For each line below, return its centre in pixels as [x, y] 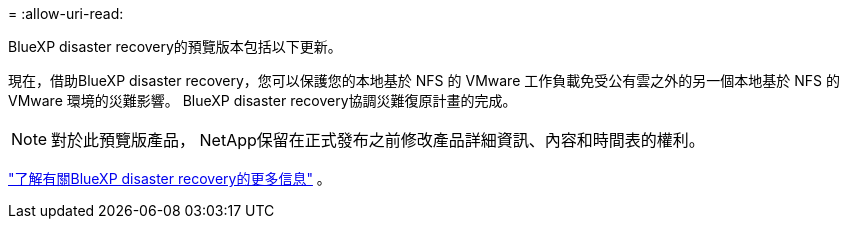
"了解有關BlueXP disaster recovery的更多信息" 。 [169, 178]
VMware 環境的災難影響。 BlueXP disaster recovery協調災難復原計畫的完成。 [262, 100]
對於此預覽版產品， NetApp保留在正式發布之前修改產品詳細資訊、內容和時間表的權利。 [378, 140]
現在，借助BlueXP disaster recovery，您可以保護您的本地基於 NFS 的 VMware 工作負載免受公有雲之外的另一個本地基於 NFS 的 [424, 80]
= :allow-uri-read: [66, 13]
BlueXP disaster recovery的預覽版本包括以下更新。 [175, 46]
